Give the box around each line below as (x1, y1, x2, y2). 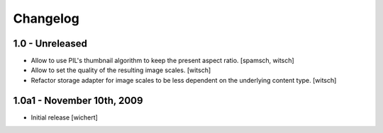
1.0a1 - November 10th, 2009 (13, 94, 143, 106)
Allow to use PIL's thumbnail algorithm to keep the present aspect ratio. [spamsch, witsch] (30, 57, 294, 65)
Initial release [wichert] (30, 113, 99, 122)
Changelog (13, 11, 79, 26)
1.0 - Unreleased (13, 37, 88, 50)
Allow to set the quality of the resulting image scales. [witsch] (30, 66, 211, 74)
